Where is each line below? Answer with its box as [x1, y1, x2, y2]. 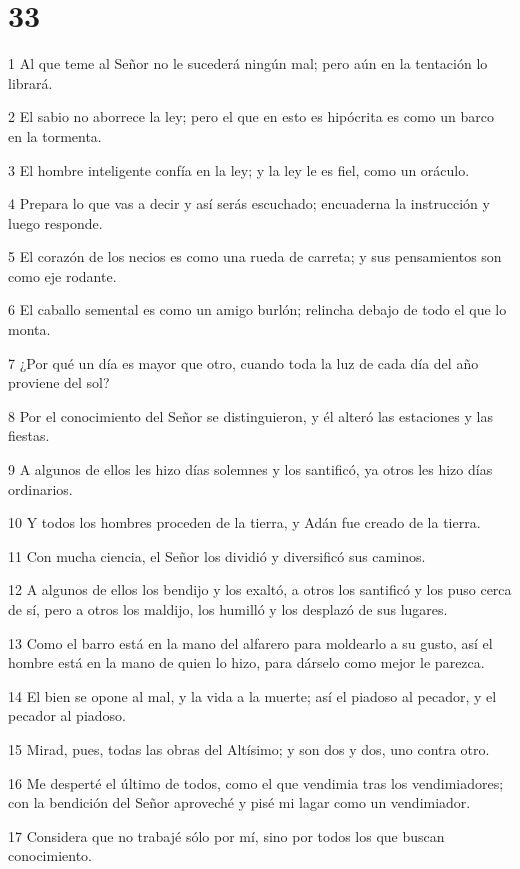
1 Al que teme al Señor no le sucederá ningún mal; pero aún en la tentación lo [8, 53, 488, 74]
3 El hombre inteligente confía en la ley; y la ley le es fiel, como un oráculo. [8, 159, 470, 180]
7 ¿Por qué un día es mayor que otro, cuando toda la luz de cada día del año [8, 352, 479, 373]
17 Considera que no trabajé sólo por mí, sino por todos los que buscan [8, 825, 445, 846]
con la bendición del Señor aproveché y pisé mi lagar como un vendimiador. [8, 792, 471, 813]
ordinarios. [8, 478, 73, 499]
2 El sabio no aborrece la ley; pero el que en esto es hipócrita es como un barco [8, 106, 494, 127]
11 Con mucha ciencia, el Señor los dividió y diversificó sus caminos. [8, 545, 426, 566]
